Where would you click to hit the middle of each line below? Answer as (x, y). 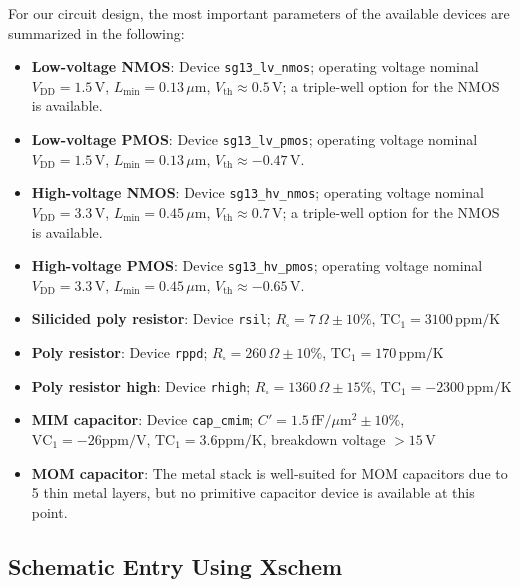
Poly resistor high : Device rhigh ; (141, 385)
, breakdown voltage (324, 439)
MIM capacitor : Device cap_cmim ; (142, 419)
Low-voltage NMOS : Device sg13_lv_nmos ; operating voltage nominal (255, 66)
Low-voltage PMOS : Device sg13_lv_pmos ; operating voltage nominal (254, 139)
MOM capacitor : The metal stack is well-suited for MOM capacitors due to (269, 472)
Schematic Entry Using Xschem (175, 565)
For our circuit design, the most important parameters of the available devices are (259, 13)
